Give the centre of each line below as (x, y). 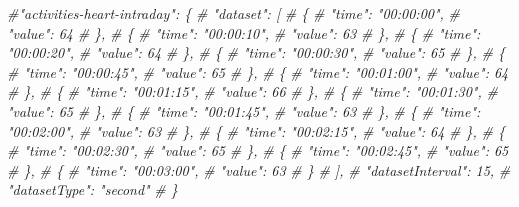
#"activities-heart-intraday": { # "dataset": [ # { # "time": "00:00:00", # (234, 13)
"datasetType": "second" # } (92, 189)
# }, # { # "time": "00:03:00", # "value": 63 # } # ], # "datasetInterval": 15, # (259, 169)
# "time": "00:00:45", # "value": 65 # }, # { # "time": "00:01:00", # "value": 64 (258, 71)
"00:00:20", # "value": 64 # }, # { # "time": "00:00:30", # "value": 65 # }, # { (256, 52)
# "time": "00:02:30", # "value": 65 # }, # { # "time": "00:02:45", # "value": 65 (258, 150)
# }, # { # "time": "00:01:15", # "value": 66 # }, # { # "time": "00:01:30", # (252, 91)
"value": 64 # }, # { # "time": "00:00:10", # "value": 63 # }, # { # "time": (244, 32)
